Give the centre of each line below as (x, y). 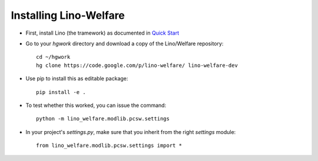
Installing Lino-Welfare (68, 15)
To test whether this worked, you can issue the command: (96, 105)
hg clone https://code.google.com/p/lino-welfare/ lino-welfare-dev (137, 65)
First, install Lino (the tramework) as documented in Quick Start (102, 33)
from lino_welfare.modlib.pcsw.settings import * (109, 146)
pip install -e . (61, 92)
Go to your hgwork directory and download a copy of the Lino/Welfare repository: (125, 43)
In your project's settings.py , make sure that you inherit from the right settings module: (131, 132)
